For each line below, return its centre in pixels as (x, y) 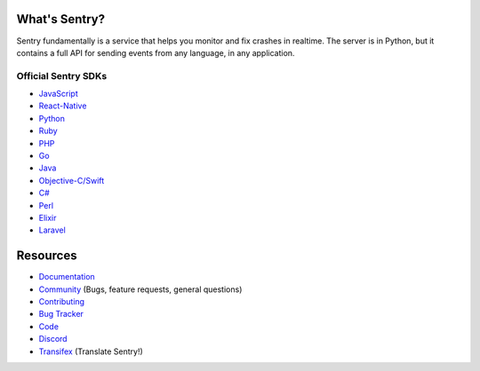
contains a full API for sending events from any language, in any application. (156, 52)
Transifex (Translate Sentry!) (91, 351)
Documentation (67, 277)
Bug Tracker (61, 314)
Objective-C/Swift (72, 180)
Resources (47, 256)
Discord (53, 339)
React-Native (63, 106)
